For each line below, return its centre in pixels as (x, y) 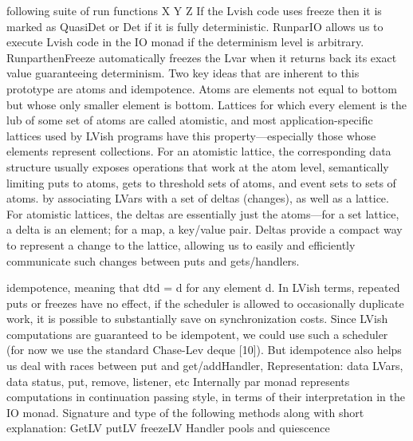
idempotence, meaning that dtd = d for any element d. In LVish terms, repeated (203, 287)
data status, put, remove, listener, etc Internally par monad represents (178, 381)
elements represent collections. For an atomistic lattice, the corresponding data (199, 151)
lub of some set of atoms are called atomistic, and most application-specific (190, 120)
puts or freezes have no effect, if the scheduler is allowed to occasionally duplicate (205, 303)
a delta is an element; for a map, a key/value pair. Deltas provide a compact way (205, 229)
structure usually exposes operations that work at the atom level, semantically (198, 166)
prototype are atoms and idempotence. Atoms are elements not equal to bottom (202, 88)
